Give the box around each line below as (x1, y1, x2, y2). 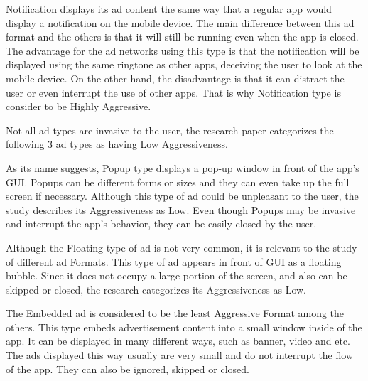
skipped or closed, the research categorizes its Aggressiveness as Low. (6, 281, 307, 296)
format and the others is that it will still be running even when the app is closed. (6, 29, 359, 44)
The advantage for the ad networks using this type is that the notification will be (6, 43, 359, 58)
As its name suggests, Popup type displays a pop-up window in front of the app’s (6, 160, 359, 175)
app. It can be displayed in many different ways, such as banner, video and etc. (6, 333, 350, 348)
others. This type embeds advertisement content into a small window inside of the (6, 319, 362, 334)
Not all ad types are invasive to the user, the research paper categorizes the (6, 122, 334, 137)
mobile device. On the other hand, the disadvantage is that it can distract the (6, 70, 345, 85)
